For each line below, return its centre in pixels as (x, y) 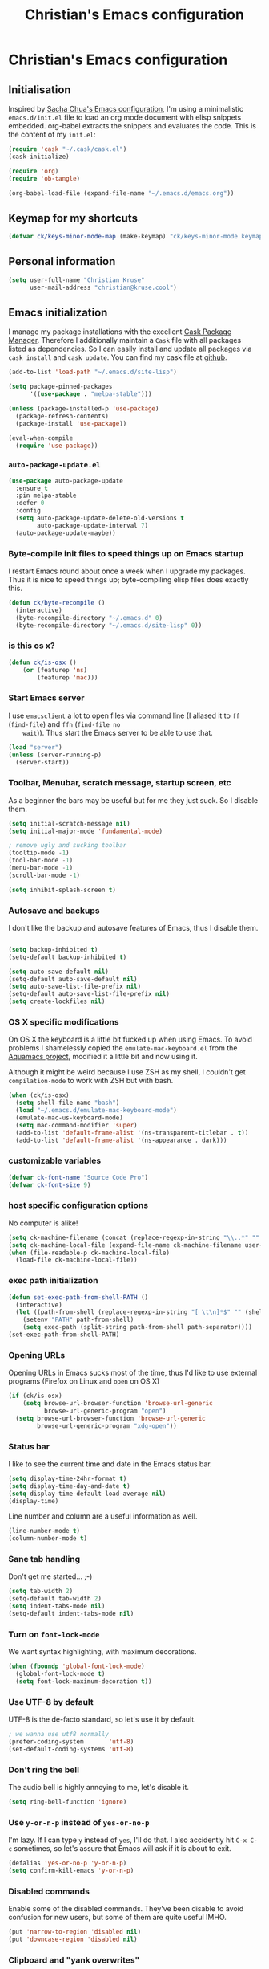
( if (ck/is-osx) (35, 1396)
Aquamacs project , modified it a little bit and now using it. (103, 1057)
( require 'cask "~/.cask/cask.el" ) (68, 149)
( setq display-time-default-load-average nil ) (87, 1494)
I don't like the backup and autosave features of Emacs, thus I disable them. (133, 927)
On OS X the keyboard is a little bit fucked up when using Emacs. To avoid (130, 1040)
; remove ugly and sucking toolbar (68, 846)
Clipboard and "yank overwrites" (74, 1959)
